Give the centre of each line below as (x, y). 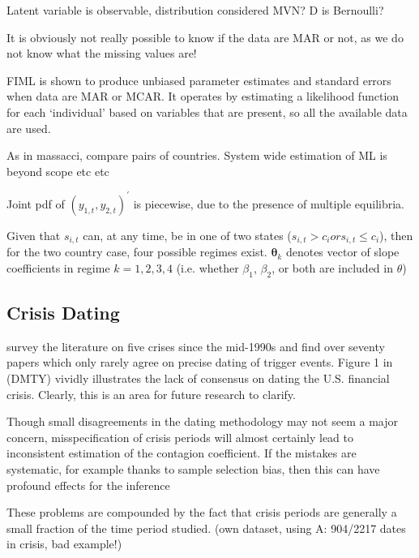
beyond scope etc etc (58, 171)
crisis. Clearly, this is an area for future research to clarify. (151, 394)
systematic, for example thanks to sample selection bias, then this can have (193, 469)
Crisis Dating (63, 313)
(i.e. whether (207, 267)
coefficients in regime (58, 267)
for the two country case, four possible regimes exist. (137, 252)
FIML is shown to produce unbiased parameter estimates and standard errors (199, 80)
